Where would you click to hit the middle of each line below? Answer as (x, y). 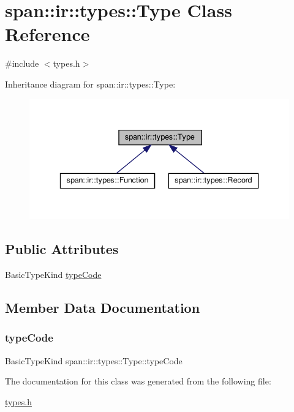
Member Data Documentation (103, 308)
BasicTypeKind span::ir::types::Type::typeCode (94, 360)
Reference (47, 34)
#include (22, 63)
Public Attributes (62, 249)
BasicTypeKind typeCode (53, 275)
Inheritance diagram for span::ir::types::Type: (90, 84)
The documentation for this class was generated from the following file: (138, 381)
